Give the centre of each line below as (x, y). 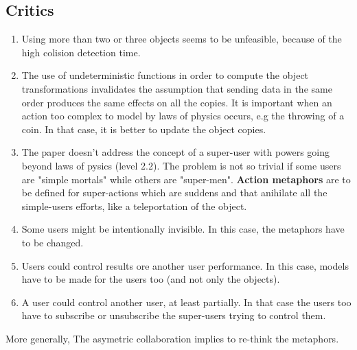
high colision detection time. (81, 52)
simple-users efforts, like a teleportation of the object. (134, 206)
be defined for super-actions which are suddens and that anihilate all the (174, 192)
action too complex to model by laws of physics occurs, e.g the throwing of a (183, 116)
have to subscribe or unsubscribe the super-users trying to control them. (174, 315)
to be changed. (53, 242)
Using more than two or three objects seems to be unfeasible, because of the (182, 39)
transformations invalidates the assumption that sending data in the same (177, 88)
